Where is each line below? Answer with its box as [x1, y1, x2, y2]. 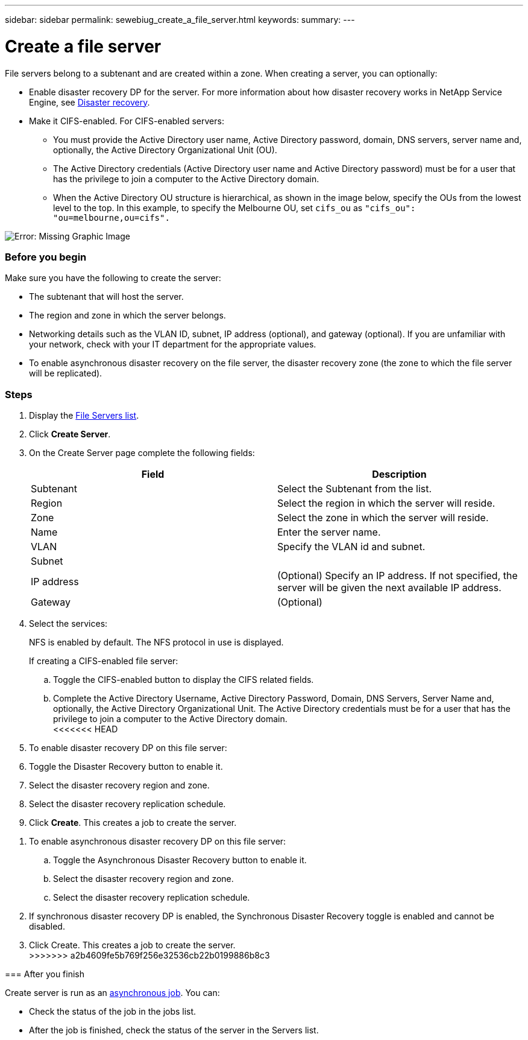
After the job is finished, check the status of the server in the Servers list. [29, 1025, 319, 1035]
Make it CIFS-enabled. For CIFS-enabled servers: [29, 115, 224, 126]
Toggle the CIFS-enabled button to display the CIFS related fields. [53, 674, 314, 685]
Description [372, 468, 427, 480]
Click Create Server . [29, 429, 111, 439]
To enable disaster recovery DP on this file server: [29, 743, 227, 753]
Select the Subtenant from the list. [277, 483, 432, 495]
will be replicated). [29, 368, 102, 379]
